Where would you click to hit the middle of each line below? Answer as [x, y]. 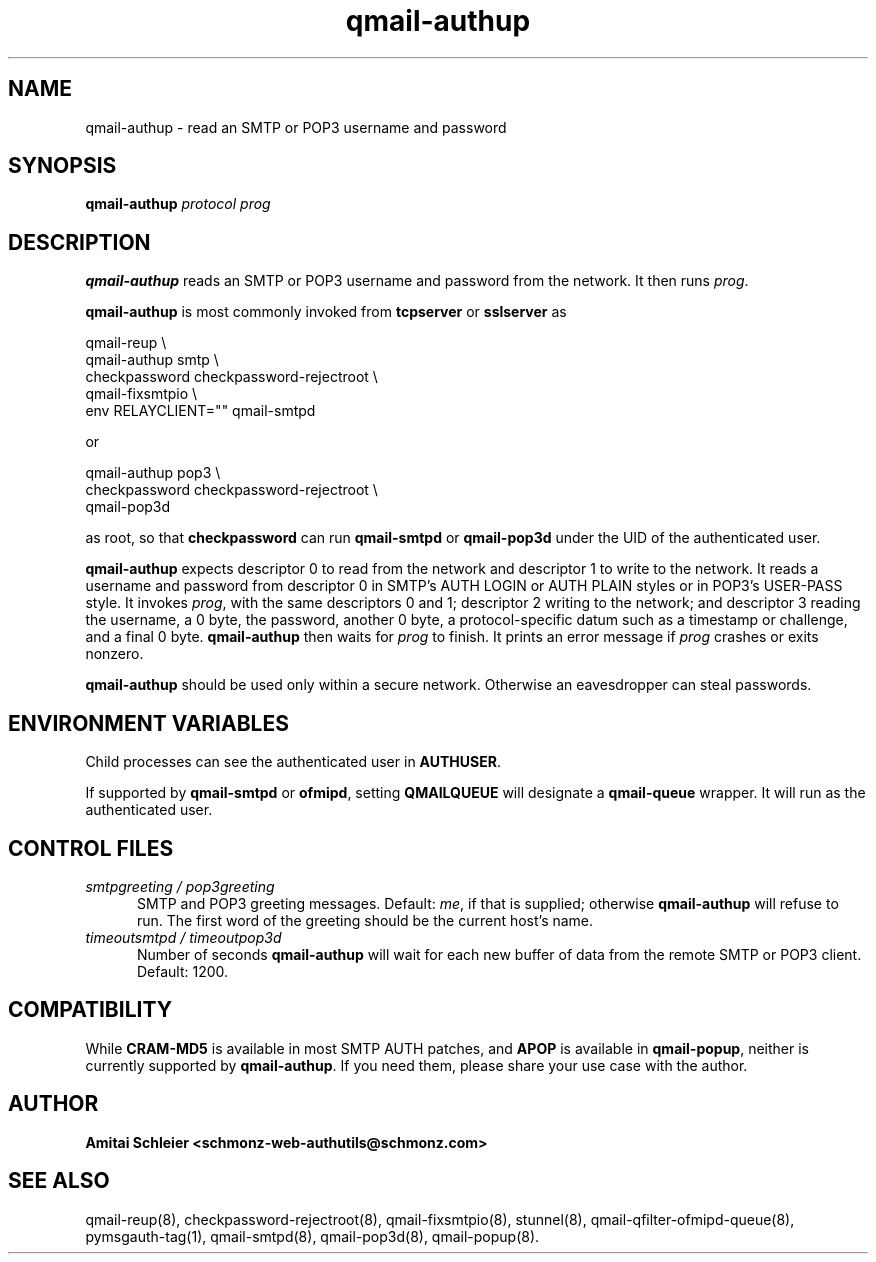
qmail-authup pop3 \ [153, 473]
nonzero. [114, 654]
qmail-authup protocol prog [178, 204]
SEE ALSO [59, 1181]
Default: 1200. [183, 971]
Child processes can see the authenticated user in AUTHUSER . [293, 762]
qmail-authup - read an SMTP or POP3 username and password [296, 127]
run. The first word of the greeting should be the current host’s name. [365, 920]
